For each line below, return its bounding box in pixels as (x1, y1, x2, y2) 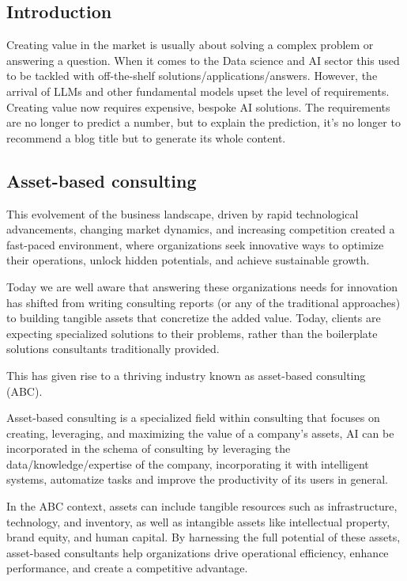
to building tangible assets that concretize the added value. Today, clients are (6, 309, 381, 326)
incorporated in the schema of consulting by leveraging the (6, 440, 291, 457)
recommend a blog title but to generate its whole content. (6, 129, 286, 146)
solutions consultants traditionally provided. (6, 340, 220, 357)
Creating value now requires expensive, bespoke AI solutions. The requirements (6, 98, 390, 115)
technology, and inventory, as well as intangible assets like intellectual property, (6, 513, 390, 530)
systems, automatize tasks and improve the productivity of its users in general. (6, 471, 388, 488)
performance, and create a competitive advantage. (6, 560, 248, 576)
